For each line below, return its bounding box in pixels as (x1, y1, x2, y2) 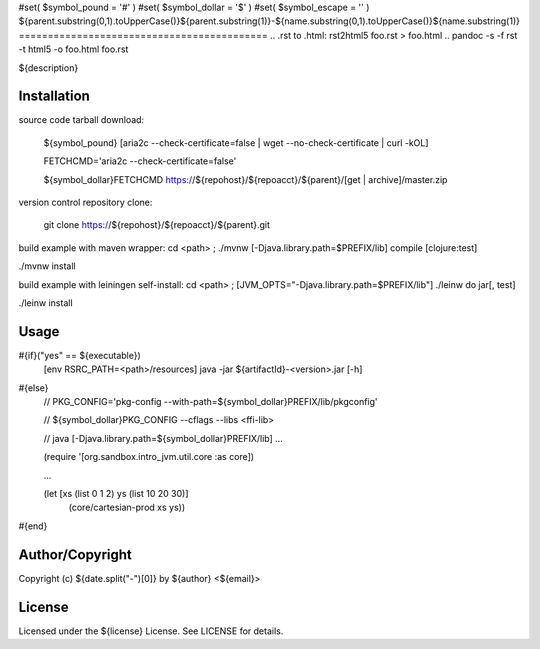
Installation (18, 88, 90, 105)
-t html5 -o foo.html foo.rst (18, 43, 129, 55)
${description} (18, 61, 79, 74)
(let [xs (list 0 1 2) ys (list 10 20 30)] (43, 488, 189, 500)
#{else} (18, 381, 49, 394)
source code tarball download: (18, 114, 145, 126)
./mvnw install (18, 260, 77, 272)
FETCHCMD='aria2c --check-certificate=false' (43, 155, 237, 167)
